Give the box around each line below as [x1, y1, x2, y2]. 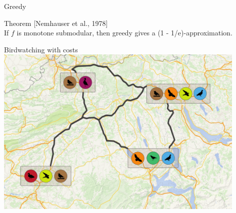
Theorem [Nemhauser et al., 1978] [4, 17, 108, 28]
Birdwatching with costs [4, 44, 78, 54]
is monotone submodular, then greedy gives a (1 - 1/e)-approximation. [16, 27, 232, 38]
